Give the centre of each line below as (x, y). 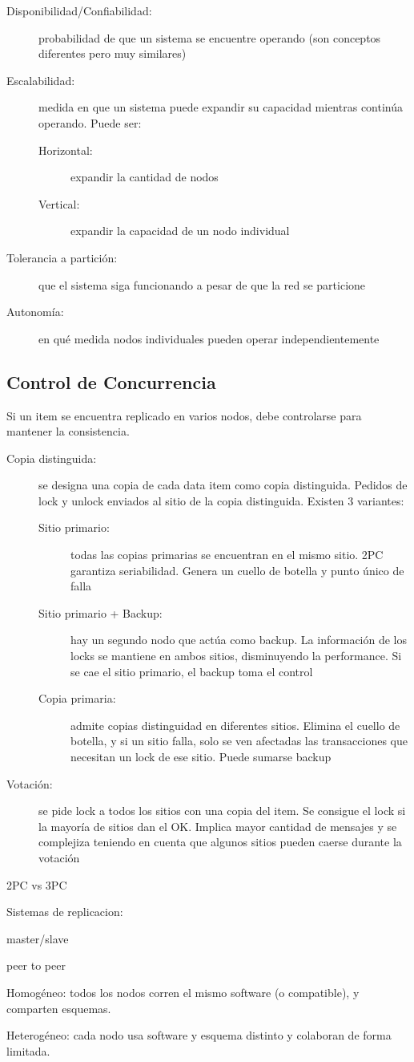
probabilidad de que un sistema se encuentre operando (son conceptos (210, 37)
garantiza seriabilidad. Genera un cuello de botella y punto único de (237, 570)
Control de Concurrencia (111, 381)
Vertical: (59, 203)
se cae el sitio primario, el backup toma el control (192, 671)
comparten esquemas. (59, 1008)
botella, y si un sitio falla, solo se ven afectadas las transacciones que (239, 741)
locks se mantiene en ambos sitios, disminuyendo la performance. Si (236, 656)
